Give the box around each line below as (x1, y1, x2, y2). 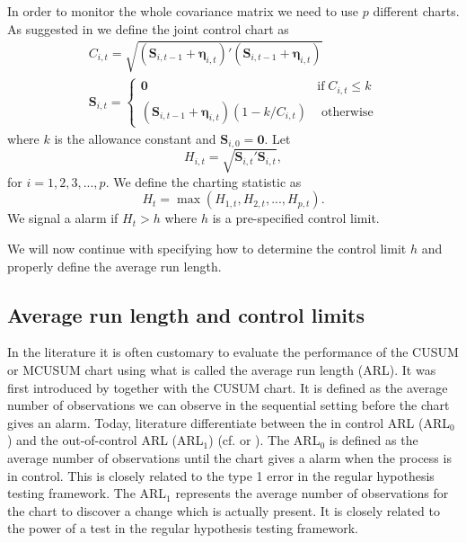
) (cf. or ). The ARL (208, 431, 321, 450)
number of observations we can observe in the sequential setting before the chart (7, 396, 450, 414)
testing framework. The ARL (7, 484, 167, 503)
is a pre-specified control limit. (212, 209, 380, 227)
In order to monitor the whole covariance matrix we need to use (7, 2, 359, 20)
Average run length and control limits (7, 300, 365, 328)
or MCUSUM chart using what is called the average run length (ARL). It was (7, 361, 436, 378)
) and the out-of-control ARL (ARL (7, 431, 204, 450)
